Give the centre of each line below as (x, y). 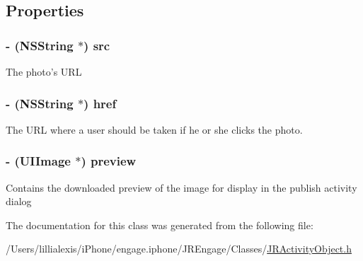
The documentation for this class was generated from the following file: (160, 225)
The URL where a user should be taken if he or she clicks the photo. (154, 129)
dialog (19, 201)
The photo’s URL (44, 71)
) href (100, 103)
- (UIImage (38, 161)
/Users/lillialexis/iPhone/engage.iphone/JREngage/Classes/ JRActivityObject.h (179, 249)
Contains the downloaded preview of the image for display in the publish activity (181, 187)
